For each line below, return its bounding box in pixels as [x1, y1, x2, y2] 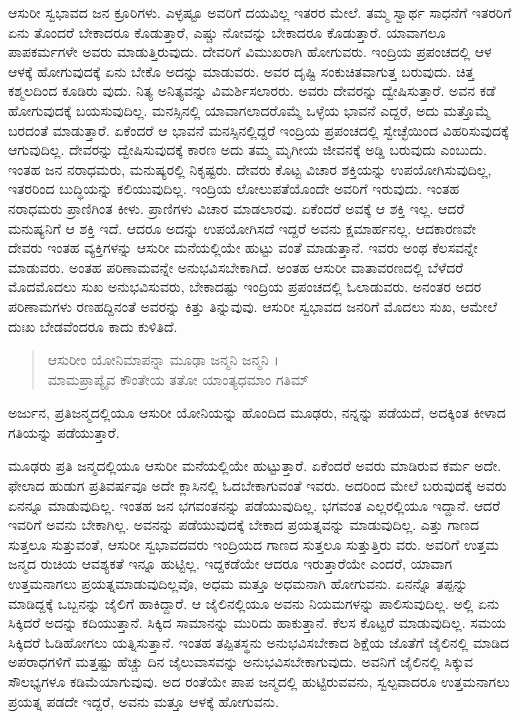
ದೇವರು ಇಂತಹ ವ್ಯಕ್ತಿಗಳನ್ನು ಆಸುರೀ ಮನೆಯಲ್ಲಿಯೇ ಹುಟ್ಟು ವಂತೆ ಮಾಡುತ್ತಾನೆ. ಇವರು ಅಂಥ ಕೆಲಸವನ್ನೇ [8, 237, 478, 258]
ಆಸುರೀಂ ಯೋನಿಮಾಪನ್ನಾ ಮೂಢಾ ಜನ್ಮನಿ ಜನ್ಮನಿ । [47, 349, 279, 370]
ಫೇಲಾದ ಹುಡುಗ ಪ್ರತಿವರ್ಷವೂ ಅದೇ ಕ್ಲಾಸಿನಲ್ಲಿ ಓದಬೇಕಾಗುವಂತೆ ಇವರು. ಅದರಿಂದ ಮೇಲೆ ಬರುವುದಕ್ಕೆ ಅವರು [8, 475, 507, 496]
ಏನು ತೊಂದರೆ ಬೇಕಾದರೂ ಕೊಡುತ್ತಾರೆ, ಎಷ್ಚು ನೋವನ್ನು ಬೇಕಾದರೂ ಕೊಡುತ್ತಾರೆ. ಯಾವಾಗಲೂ [8, 21, 446, 42]
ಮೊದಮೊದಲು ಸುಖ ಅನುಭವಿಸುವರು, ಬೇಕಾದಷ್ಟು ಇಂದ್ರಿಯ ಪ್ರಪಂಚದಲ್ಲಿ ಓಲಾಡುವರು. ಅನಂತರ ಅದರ [8, 276, 482, 297]
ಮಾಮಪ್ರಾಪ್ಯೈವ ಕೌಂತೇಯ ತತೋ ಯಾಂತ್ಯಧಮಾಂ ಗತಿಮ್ [47, 368, 309, 389]
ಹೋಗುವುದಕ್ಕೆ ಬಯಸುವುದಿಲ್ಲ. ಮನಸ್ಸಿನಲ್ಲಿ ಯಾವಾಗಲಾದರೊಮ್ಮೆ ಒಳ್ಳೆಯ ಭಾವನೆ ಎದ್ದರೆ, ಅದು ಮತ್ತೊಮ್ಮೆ [8, 99, 491, 120]
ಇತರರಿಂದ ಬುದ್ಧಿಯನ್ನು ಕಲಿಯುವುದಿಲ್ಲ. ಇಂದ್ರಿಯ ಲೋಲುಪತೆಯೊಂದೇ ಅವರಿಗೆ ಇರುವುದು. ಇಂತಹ [8, 178, 460, 199]
